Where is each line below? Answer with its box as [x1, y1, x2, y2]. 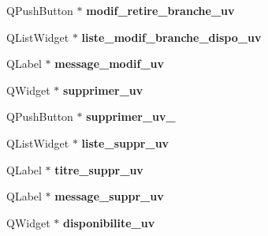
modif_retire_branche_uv [86, 2, 235, 18]
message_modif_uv [54, 55, 165, 72]
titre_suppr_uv [54, 161, 143, 178]
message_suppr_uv [54, 188, 164, 204]
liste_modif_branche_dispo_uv [81, 28, 262, 45]
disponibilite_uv [62, 214, 155, 230]
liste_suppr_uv [81, 134, 169, 151]
